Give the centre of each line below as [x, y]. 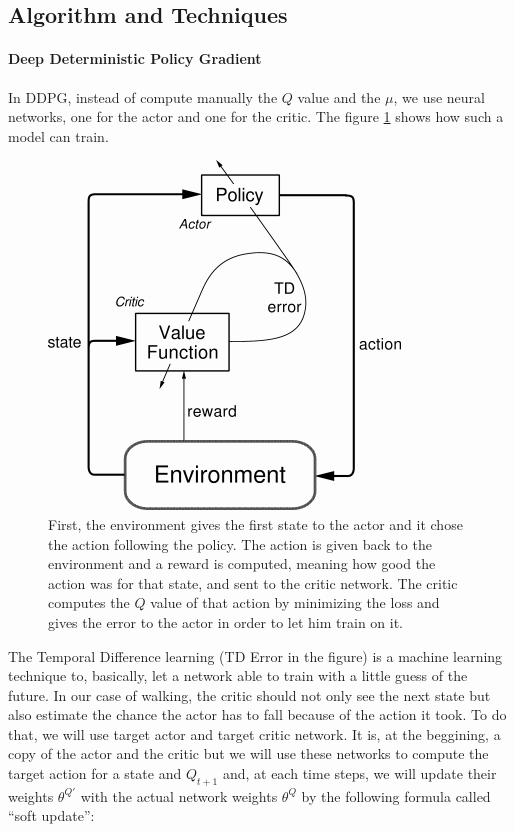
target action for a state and [95, 773]
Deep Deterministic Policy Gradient [135, 58]
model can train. [58, 135]
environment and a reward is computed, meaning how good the [242, 563]
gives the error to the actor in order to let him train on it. [226, 621]
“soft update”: [51, 815]
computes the [89, 602]
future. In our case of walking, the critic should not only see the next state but [249, 694]
